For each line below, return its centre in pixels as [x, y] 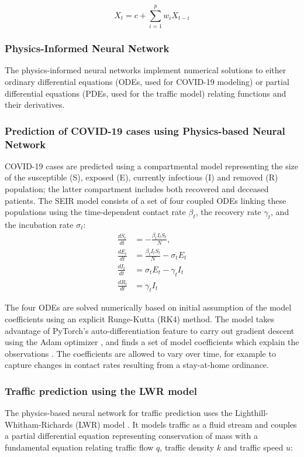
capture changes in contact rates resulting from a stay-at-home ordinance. [137, 365]
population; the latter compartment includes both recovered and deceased [137, 189]
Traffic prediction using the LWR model [101, 391]
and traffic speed [253, 447]
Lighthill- [252, 413]
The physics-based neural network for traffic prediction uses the [119, 413]
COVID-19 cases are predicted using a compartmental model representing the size [151, 166]
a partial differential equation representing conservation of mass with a [131, 436]
